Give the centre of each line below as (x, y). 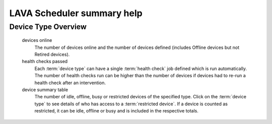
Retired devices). (52, 54)
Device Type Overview (48, 27)
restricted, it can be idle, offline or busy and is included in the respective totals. (117, 111)
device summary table (45, 89)
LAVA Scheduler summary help (76, 13)
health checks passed (45, 61)
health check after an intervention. (70, 83)
